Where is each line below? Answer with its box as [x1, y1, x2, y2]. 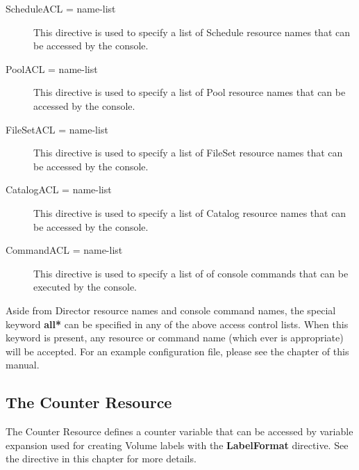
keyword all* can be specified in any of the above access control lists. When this [6, 316, 349, 331]
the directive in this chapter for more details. [6, 451, 197, 466]
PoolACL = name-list [6, 61, 98, 76]
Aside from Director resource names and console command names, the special [6, 302, 336, 317]
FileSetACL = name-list [6, 122, 108, 136]
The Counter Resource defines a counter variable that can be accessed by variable [6, 424, 353, 439]
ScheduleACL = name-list [6, 1, 116, 15]
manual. [6, 357, 40, 372]
